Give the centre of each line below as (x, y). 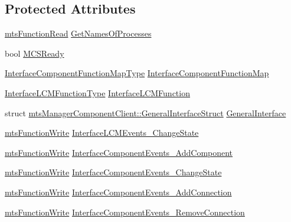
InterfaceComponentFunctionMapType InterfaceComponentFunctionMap (137, 73)
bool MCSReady (35, 53)
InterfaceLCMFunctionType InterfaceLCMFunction (97, 92)
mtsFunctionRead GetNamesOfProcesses (78, 33)
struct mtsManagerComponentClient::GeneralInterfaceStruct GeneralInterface (145, 112)
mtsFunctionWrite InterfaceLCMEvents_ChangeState (102, 133)
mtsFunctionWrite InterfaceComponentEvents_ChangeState (113, 172)
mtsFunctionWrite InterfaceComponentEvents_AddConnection (118, 192)
